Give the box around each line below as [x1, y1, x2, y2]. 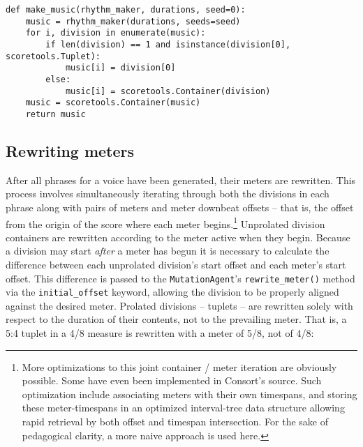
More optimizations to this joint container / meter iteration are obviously [22, 359, 337, 374]
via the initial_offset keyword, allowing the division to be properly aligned [6, 285, 339, 299]
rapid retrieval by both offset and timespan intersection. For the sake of [22, 414, 328, 429]
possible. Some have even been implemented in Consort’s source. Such [22, 373, 322, 388]
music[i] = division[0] [65, 63, 176, 73]
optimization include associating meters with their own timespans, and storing [22, 386, 357, 401]
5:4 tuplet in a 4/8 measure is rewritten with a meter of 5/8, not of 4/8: [6, 326, 314, 340]
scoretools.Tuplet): [6, 51, 101, 61]
